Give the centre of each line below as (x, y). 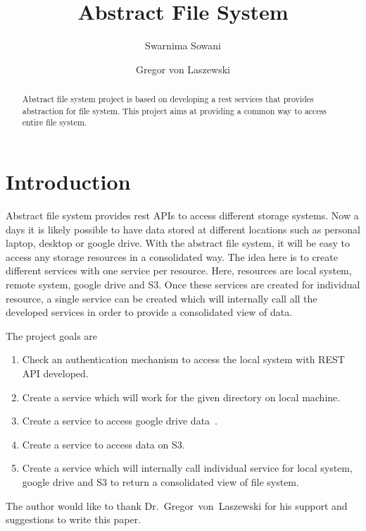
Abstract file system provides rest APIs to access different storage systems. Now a (182, 215)
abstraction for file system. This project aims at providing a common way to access (175, 110)
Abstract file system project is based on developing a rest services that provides (168, 99)
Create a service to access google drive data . (120, 421)
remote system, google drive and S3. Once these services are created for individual (183, 284)
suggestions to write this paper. (74, 519)
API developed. (55, 373)
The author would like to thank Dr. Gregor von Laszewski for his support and (177, 505)
